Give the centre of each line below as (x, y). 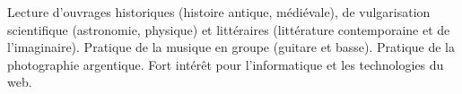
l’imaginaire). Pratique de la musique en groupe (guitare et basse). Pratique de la (231, 47)
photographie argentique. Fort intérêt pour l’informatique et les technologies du (226, 64)
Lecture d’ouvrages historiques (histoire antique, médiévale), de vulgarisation (219, 12)
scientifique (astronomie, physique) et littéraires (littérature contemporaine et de (229, 29)
